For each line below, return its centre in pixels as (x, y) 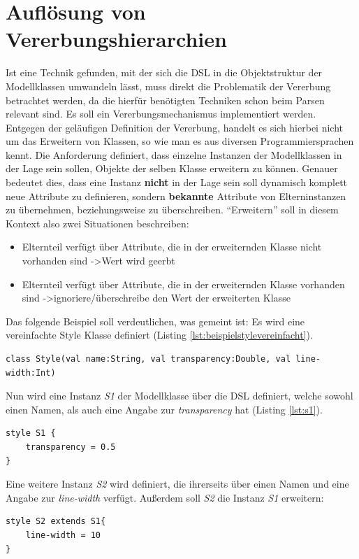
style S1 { (31, 433)
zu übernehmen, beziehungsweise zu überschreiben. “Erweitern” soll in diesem (172, 210)
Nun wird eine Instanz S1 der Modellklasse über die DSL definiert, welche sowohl (179, 396)
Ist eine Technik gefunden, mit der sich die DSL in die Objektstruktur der (164, 72)
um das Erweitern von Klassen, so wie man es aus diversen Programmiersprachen (180, 141)
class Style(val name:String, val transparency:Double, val (148, 359)
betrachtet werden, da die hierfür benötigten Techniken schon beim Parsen (165, 100)
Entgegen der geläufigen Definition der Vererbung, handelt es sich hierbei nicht (174, 127)
